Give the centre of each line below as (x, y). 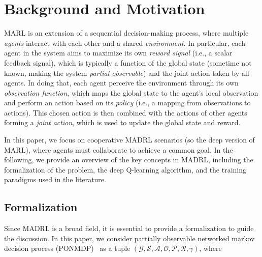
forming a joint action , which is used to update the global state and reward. (122, 122)
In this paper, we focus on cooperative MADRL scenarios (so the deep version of (129, 140)
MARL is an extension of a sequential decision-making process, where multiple (126, 33)
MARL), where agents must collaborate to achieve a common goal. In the (119, 149)
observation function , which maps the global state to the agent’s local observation (131, 92)
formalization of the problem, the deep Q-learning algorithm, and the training (125, 169)
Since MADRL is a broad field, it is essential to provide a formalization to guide (129, 228)
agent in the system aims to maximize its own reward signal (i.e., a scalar (118, 53)
